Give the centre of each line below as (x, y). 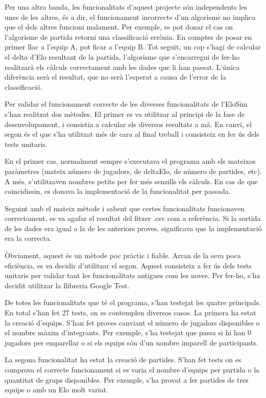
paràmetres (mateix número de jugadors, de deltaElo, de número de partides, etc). (133, 171)
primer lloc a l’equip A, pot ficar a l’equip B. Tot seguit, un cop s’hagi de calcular (133, 47)
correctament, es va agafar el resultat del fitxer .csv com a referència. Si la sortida (133, 218)
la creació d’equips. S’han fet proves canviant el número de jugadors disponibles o (132, 322)
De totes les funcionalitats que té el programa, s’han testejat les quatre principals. (133, 302)
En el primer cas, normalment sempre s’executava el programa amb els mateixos (130, 161)
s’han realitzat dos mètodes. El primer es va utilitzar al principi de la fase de (125, 114)
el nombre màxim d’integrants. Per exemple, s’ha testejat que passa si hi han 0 (128, 332)
